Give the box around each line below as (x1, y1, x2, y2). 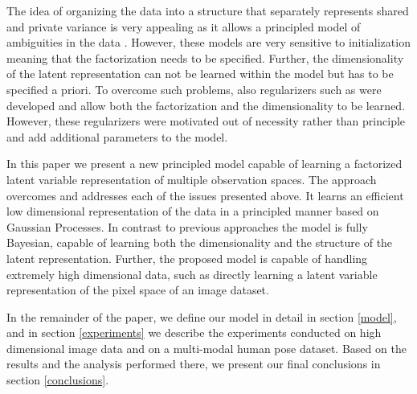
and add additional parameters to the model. (6, 128, 228, 145)
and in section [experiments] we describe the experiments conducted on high (6, 324, 382, 341)
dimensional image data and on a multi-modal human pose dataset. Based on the (6, 339, 407, 356)
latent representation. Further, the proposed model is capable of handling (6, 249, 368, 266)
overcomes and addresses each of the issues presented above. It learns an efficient (6, 187, 404, 203)
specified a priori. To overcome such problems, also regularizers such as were (6, 80, 382, 97)
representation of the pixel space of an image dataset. (6, 281, 269, 298)
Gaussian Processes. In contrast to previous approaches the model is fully (6, 218, 368, 235)
